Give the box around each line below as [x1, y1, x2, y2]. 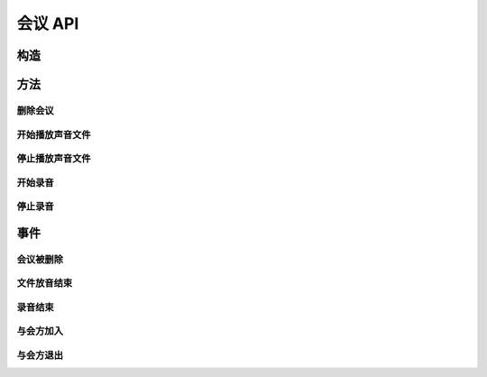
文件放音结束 [16, 277, 73, 290]
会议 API [16, 14, 79, 33]
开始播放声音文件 [16, 128, 91, 141]
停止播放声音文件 [16, 152, 91, 165]
